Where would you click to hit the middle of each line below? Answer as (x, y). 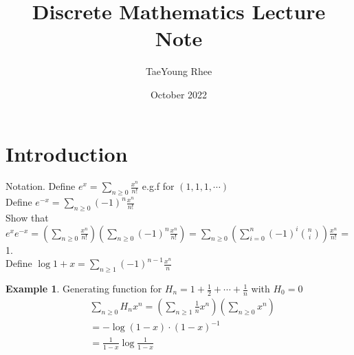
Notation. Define (41, 186)
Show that (27, 218)
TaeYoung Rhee (179, 71)
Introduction (67, 153)
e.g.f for (158, 186)
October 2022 (179, 94)
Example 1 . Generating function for (84, 289)
